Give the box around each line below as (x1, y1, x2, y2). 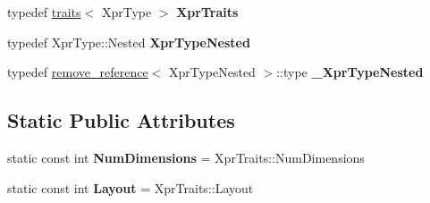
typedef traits (7, 3, 81, 21)
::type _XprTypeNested (276, 63, 424, 81)
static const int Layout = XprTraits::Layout (7, 178, 254, 197)
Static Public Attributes (7, 106, 235, 134)
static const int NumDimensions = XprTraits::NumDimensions (7, 148, 365, 166)
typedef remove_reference (7, 63, 148, 81)
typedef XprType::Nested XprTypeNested (7, 32, 250, 51)
